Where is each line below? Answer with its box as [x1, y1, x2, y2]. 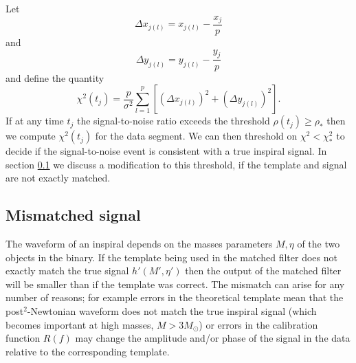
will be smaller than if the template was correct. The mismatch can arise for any [5, 276, 345, 291]
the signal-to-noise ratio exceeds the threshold [76, 113, 270, 128]
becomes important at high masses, [5, 317, 154, 331]
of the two [297, 236, 340, 251]
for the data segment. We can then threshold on [95, 129, 298, 143]
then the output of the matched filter [185, 263, 342, 278]
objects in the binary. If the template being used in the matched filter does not [5, 250, 337, 264]
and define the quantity [5, 70, 104, 85]
